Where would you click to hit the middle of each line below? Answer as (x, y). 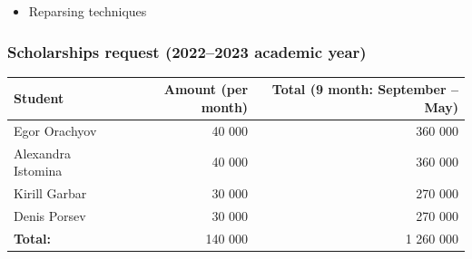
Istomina (38, 171)
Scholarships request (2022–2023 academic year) (187, 51)
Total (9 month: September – (365, 89)
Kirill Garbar (50, 193)
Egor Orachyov (55, 130)
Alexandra (43, 153)
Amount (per (206, 89)
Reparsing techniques (88, 11)
